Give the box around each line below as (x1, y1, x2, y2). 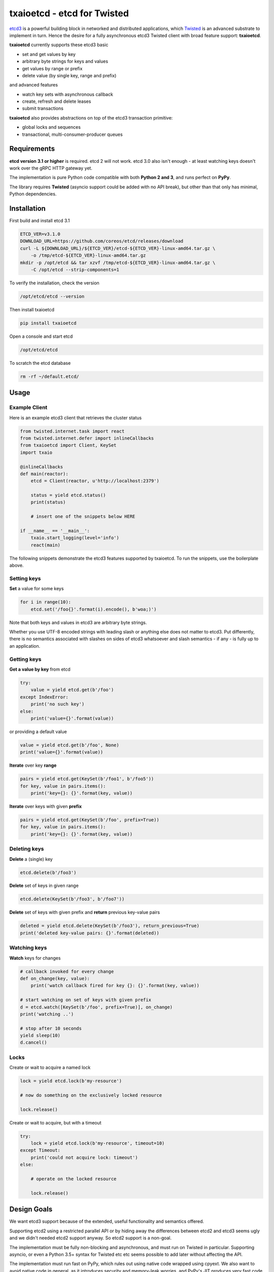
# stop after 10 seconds (20, 1025, 82, 1031)
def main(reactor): (20, 471, 68, 477)
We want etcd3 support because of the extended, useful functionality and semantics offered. (9, 1219, 204, 1225)
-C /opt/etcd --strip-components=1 (30, 267, 119, 272)
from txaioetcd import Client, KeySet (20, 443, 117, 448)
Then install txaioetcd (9, 306, 55, 312)
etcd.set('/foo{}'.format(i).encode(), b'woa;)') (30, 606, 157, 612)
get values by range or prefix (22, 65, 83, 71)
